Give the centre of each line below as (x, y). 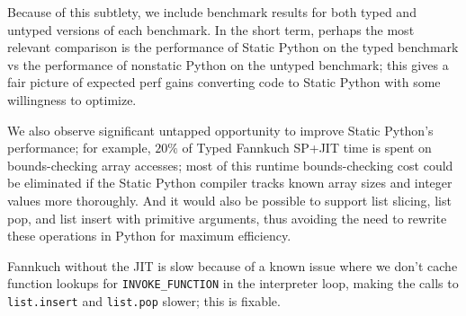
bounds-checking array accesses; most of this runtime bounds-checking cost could (230, 165)
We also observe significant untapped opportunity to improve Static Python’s (220, 130)
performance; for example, (79, 148)
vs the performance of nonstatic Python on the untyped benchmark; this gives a (228, 64)
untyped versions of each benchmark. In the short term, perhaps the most (211, 29)
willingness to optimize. (72, 99)
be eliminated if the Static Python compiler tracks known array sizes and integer (230, 183)
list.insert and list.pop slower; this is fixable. (144, 300)
